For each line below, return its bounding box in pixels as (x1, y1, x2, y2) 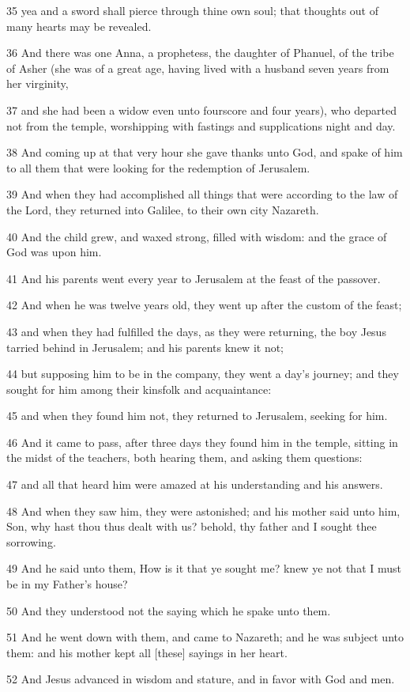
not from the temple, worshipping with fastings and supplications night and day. (6, 117, 396, 134)
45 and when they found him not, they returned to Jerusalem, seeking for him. (6, 407, 388, 424)
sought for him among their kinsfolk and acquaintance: (6, 380, 272, 397)
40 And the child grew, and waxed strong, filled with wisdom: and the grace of (6, 228, 387, 244)
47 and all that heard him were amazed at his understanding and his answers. (6, 476, 383, 493)
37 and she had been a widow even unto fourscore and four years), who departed (6, 101, 397, 118)
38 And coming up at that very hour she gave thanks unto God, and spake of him (6, 144, 403, 161)
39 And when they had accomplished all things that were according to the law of (6, 186, 398, 202)
